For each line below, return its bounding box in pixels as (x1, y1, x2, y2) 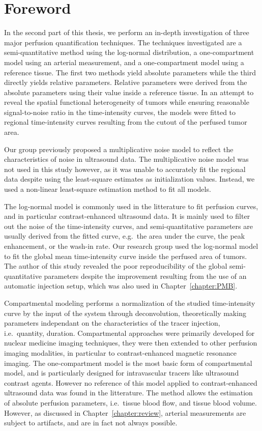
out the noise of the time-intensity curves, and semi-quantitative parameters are (4, 220, 253, 231)
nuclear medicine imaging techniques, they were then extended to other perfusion (4, 337, 257, 348)
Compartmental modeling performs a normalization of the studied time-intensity (4, 297, 255, 308)
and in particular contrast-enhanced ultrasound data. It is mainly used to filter (4, 211, 250, 221)
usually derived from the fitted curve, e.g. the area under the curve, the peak (4, 231, 245, 241)
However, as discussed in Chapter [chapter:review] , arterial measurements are (4, 407, 246, 418)
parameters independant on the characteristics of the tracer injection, (4, 318, 220, 328)
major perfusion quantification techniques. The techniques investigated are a (4, 37, 242, 47)
